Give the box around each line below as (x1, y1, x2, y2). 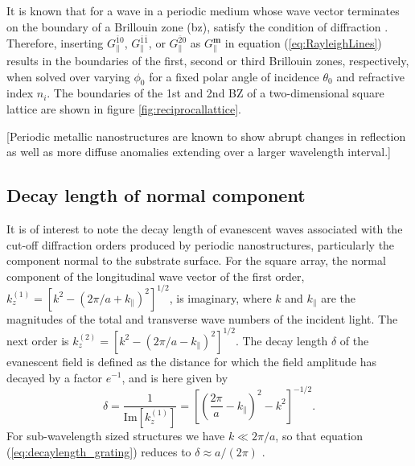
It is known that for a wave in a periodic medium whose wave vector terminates (6, 2, 400, 19)
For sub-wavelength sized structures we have (6, 427, 225, 444)
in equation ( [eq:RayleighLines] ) (224, 35, 382, 52)
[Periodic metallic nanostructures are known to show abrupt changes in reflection (6, 127, 406, 144)
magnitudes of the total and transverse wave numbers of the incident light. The (6, 310, 398, 327)
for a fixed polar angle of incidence (149, 68, 319, 85)
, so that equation (275, 427, 363, 444)
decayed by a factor (6, 369, 103, 386)
